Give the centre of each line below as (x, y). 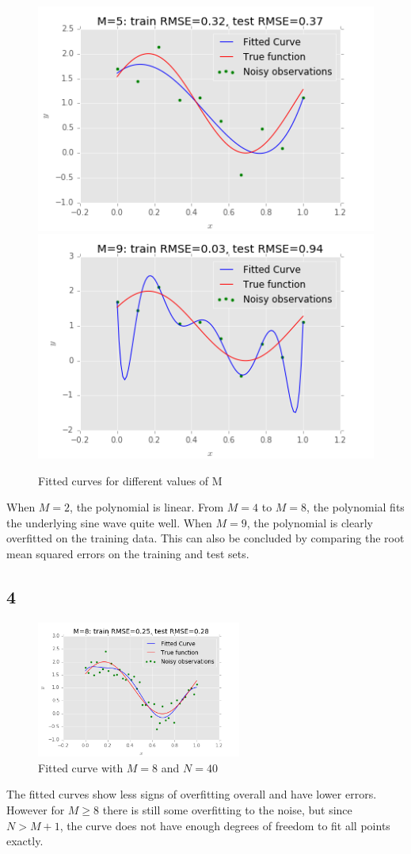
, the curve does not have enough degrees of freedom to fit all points (225, 825)
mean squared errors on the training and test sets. (128, 553)
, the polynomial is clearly (310, 522)
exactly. (25, 841)
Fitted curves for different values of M (130, 480)
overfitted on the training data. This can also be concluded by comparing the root (205, 538)
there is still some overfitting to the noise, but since (227, 810)
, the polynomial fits (356, 507)
